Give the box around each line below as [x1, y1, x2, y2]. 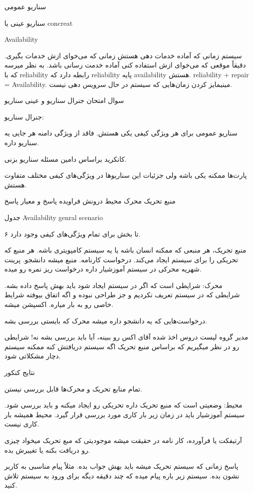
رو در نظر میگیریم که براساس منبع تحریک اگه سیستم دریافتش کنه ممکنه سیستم [4, 341, 239, 351]
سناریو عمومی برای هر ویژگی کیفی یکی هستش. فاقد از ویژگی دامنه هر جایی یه [4, 128, 238, 138]
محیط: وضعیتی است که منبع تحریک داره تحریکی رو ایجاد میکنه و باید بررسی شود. [4, 400, 242, 410]
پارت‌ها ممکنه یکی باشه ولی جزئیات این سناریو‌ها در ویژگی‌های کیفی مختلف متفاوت [4, 170, 247, 180]
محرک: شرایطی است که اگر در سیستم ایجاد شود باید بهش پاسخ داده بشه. [4, 280, 223, 290]
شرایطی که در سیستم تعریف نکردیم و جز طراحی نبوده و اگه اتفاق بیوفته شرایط [4, 289, 240, 300]
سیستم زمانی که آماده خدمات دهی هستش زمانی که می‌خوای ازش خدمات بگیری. [4, 50, 242, 60]
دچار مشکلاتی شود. [4, 351, 61, 361]
